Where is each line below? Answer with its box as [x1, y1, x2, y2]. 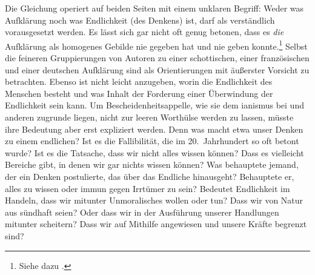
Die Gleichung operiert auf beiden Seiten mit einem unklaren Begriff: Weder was [5, 2, 304, 14]
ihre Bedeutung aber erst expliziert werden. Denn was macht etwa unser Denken [5, 122, 303, 135]
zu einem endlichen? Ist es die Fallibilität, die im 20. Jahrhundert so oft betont [5, 134, 299, 147]
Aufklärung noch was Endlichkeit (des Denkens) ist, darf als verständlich [5, 13, 275, 26]
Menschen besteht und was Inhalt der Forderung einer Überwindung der [5, 87, 273, 99]
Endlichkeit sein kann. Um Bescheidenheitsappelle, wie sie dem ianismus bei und [5, 99, 304, 111]
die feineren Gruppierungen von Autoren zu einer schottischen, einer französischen [5, 51, 310, 64]
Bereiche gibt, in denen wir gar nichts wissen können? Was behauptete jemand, [5, 158, 299, 171]
